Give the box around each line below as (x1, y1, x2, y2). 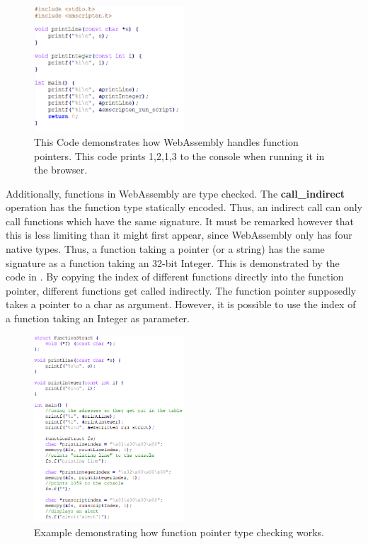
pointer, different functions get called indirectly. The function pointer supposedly (6, 283, 357, 297)
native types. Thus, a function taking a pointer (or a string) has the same (6, 242, 325, 256)
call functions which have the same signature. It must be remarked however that (6, 213, 354, 228)
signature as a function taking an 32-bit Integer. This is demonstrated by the (6, 255, 340, 270)
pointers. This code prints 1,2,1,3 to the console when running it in (34, 148, 325, 163)
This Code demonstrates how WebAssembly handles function (34, 134, 299, 149)
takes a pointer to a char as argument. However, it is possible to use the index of (6, 297, 356, 312)
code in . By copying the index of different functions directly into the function (6, 269, 344, 284)
